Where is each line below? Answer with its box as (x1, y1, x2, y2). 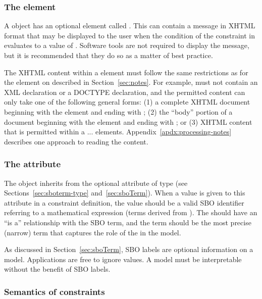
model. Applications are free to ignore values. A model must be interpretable (4, 254, 242, 264)
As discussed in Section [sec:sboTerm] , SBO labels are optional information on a (4, 244, 253, 255)
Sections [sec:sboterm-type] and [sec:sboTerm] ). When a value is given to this (4, 187, 245, 198)
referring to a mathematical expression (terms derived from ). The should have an (4, 207, 257, 218)
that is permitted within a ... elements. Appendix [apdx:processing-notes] (4, 126, 232, 137)
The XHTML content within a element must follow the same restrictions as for (4, 67, 248, 77)
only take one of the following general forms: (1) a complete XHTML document (4, 96, 250, 107)
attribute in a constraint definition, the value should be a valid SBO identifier (4, 197, 244, 208)
